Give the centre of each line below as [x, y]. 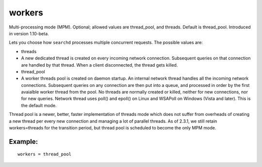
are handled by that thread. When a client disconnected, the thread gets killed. [99, 65]
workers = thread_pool [45, 154]
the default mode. [39, 105]
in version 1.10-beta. [29, 33]
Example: [24, 142]
